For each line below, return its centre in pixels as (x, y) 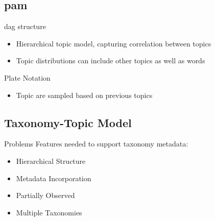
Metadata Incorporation (54, 178)
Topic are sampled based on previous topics (84, 95)
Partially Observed (45, 195)
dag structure (25, 26)
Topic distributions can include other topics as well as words (111, 60)
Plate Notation (27, 77)
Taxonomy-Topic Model (68, 122)
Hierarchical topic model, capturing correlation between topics (114, 43)
